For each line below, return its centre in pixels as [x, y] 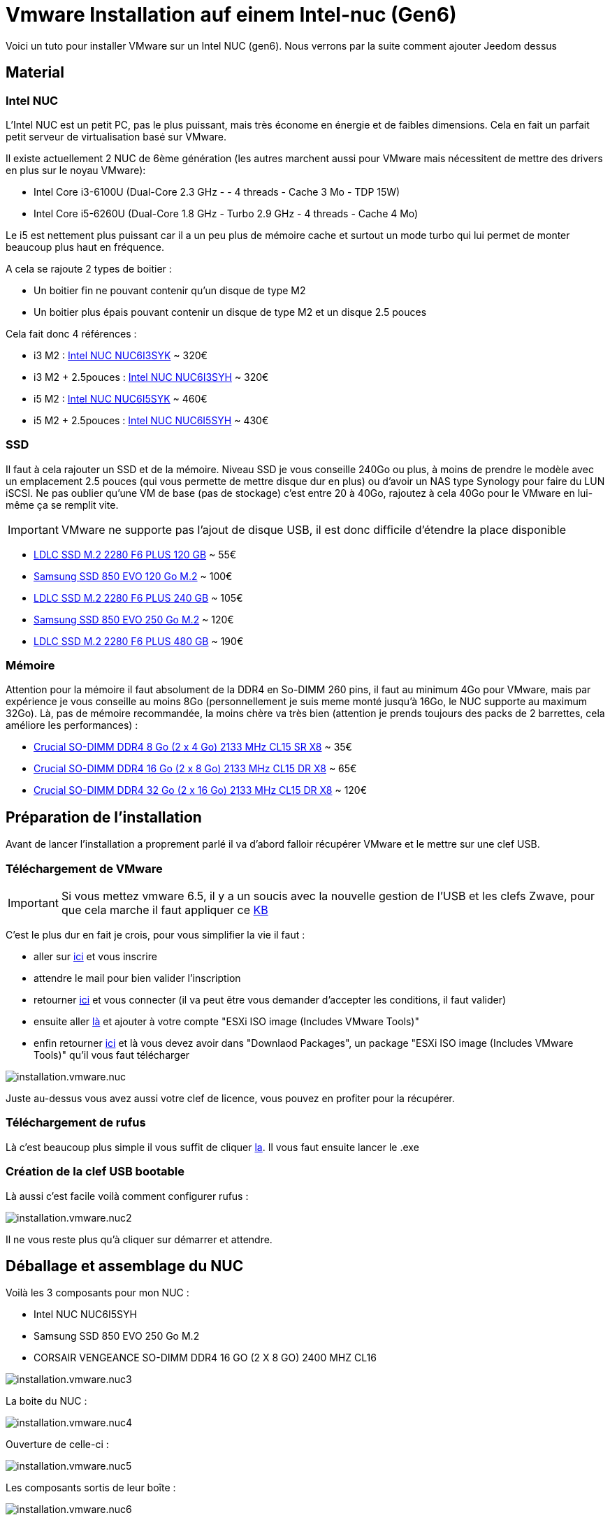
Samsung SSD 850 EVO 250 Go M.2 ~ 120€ [134, 619]
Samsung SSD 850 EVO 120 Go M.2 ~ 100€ [133, 576]
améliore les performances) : [72, 725]
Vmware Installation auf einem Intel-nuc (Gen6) [231, 15]
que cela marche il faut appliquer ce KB [165, 910]
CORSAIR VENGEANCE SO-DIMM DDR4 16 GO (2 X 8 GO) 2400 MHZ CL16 [205, 1358]
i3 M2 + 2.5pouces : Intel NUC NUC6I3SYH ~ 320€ [151, 377]
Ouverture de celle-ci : [57, 1445]
